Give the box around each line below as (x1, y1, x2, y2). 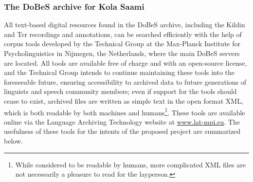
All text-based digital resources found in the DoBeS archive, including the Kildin (4, 19, 245, 30)
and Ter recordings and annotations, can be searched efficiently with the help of (4, 29, 242, 39)
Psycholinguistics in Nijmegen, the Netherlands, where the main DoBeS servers (4, 48, 240, 58)
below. (4, 136, 23, 146)
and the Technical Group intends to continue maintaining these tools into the (4, 67, 235, 77)
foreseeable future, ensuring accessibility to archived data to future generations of (4, 76, 247, 87)
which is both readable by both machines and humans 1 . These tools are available (4, 106, 245, 117)
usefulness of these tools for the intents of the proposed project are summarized (4, 126, 241, 136)
